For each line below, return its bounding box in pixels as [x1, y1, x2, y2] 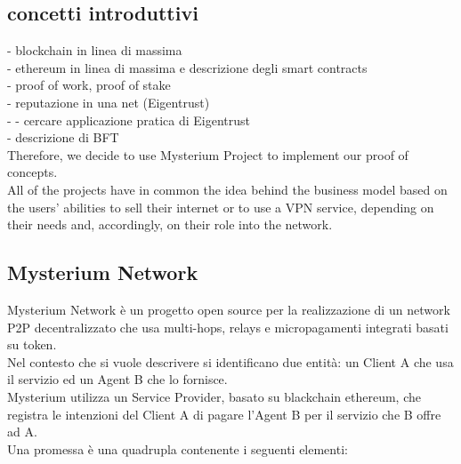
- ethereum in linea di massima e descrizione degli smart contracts [7, 58, 368, 76]
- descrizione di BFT [7, 128, 119, 147]
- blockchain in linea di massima [7, 41, 182, 60]
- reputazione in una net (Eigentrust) [7, 92, 210, 111]
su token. [7, 335, 57, 354]
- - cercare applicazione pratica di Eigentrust [7, 110, 251, 129]
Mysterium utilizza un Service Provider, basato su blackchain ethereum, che [7, 387, 421, 405]
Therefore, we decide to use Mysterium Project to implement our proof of [7, 145, 408, 164]
